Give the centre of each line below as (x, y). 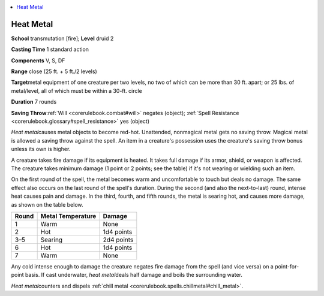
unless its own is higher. (41, 149)
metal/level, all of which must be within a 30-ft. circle (76, 90)
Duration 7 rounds (34, 102)
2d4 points (118, 240)
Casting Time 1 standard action (50, 49)
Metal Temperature (68, 216)
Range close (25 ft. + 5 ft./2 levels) (54, 71)
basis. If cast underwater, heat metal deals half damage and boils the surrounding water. (134, 275)
